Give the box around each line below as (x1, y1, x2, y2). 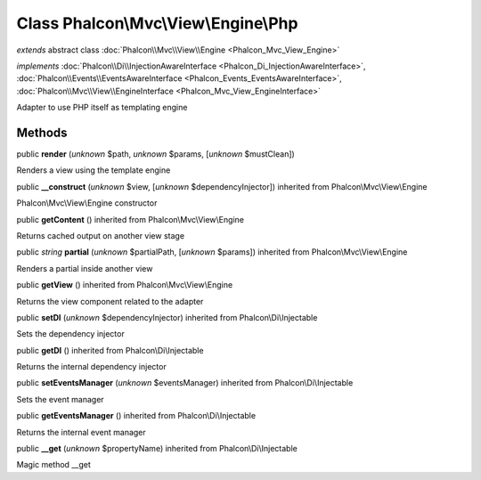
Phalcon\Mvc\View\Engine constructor (16, 198, 158, 208)
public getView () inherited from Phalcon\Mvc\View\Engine (16, 280, 233, 290)
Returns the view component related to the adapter (16, 296, 204, 306)
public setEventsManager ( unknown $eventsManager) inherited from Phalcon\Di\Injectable (16, 378, 354, 388)
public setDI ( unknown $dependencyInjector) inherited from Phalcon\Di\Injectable (16, 312, 318, 322)
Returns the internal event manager (16, 427, 146, 437)
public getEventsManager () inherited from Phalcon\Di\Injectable (16, 411, 257, 421)
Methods (16, 125, 68, 140)
